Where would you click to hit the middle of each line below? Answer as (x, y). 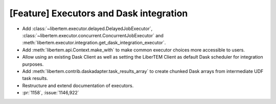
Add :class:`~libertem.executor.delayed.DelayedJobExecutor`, (87, 29)
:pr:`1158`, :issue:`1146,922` (51, 93)
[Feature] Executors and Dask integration (99, 13)
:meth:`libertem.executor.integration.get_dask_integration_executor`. (94, 43)
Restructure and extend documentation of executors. (78, 85)
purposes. (33, 64)
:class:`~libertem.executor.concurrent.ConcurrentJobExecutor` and (93, 35)
